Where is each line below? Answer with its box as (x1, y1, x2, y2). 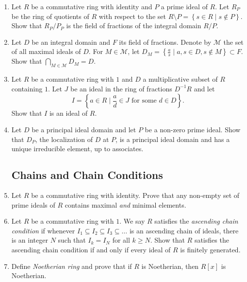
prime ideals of (11, 199, 55, 210)
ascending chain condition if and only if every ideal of (11, 244, 171, 254)
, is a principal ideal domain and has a (115, 134, 230, 144)
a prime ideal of (161, 1, 208, 11)
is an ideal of (49, 108, 88, 118)
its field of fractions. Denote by (119, 36, 212, 47)
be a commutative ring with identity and (31, 1, 152, 11)
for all (112, 235, 130, 245)
